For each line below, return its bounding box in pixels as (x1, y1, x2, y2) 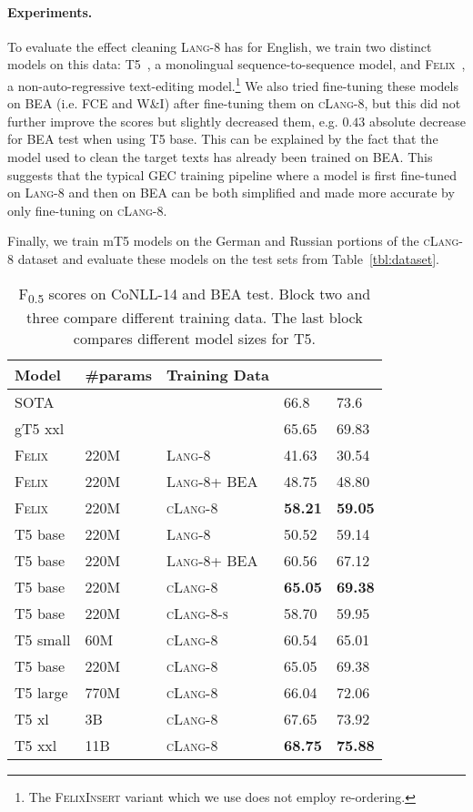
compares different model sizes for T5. (73, 327, 316, 349)
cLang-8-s (166, 602, 228, 624)
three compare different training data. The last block (26, 306, 363, 328)
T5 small (15, 628, 71, 650)
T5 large (15, 681, 68, 703)
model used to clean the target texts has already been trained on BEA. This (7, 147, 433, 167)
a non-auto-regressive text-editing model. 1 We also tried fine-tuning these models (7, 73, 458, 95)
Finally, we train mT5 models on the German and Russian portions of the (7, 231, 419, 250)
